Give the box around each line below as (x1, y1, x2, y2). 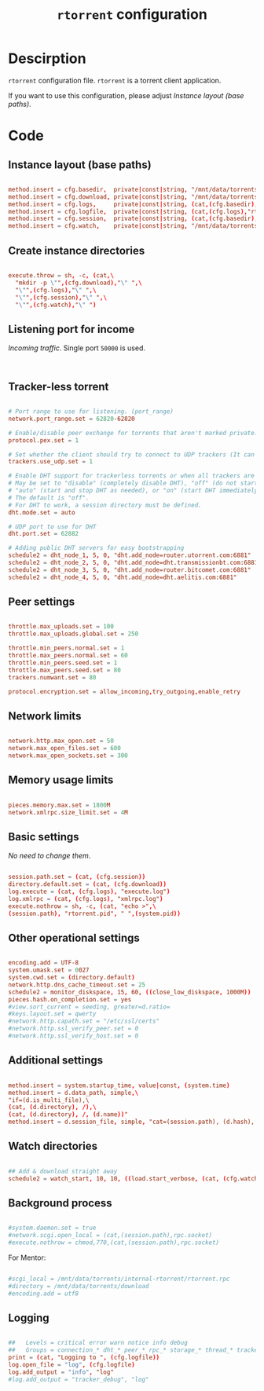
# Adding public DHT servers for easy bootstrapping (8, 544, 185, 552)
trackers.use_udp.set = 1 (8, 458, 93, 466)
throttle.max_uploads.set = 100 (8, 623, 114, 631)
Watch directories (8, 1140, 98, 1153)
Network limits (8, 709, 82, 723)
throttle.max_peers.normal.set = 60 (8, 652, 128, 660)
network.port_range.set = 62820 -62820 (8, 415, 135, 423)
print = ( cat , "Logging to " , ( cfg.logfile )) (8, 1353, 159, 1362)
